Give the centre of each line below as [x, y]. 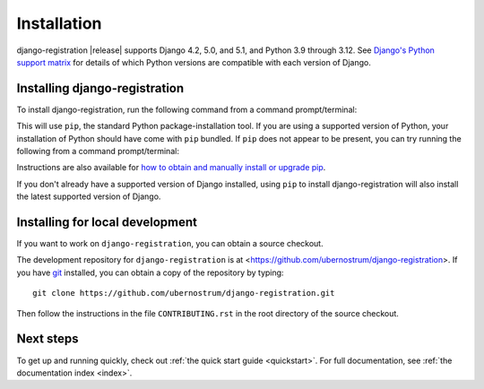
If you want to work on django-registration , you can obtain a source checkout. [170, 244]
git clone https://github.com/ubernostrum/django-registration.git [184, 293]
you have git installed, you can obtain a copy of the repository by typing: [150, 272]
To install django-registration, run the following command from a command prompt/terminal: [187, 109]
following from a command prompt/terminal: [98, 151]
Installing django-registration [100, 88]
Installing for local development [107, 222]
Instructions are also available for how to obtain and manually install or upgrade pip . [171, 168]
